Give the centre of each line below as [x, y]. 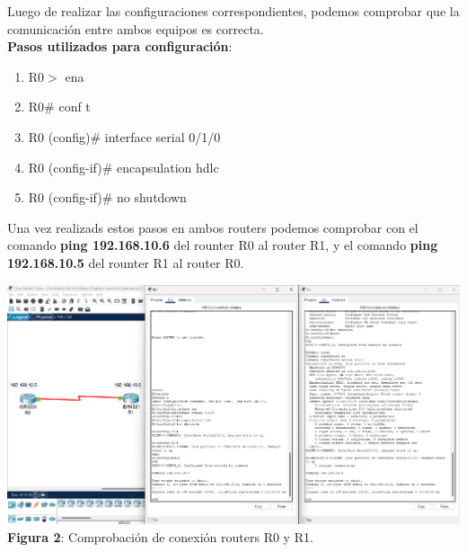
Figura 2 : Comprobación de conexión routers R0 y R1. [160, 536]
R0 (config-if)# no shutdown [107, 197]
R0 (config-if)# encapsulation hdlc [123, 167]
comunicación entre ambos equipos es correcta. [136, 28]
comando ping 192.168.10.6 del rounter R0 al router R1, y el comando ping [223, 245]
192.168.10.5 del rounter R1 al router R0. [126, 262]
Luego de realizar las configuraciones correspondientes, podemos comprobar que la [233, 11]
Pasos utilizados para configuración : [120, 46]
